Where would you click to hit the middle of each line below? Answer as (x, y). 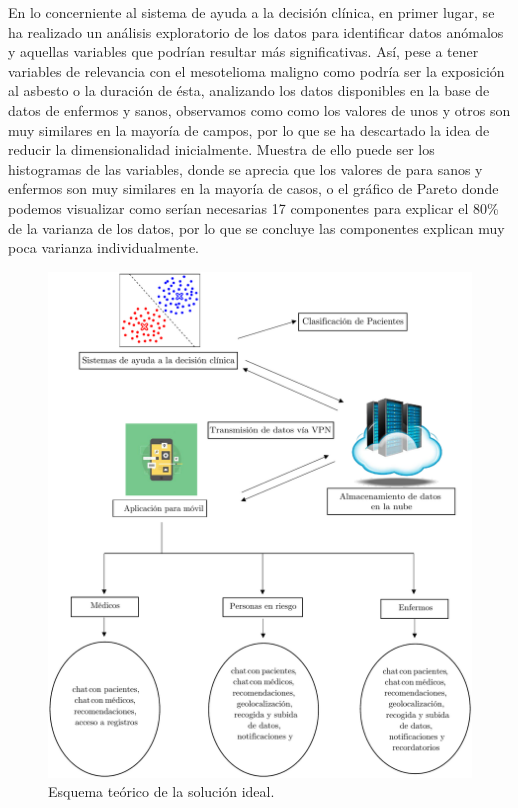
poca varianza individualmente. (104, 247)
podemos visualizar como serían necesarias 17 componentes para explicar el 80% (253, 207)
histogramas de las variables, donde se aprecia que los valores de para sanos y (245, 168)
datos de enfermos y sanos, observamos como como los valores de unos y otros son (259, 109)
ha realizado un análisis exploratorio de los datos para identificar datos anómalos (256, 31)
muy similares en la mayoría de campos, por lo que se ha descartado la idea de (249, 129)
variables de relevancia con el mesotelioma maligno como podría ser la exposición (256, 70)
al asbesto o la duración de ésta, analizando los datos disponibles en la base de (249, 90)
